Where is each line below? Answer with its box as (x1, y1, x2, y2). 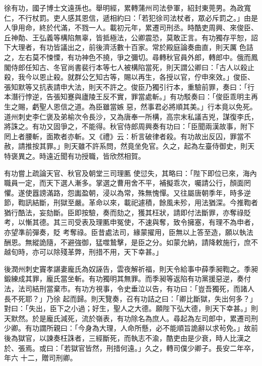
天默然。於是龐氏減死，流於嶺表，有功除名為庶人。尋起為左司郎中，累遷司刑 (4, 313, 258, 323)
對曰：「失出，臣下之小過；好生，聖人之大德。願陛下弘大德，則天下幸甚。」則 (4, 303, 258, 314)
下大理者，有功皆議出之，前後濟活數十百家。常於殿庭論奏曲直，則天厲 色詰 (4, 42, 253, 52)
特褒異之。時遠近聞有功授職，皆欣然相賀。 (4, 150, 145, 161)
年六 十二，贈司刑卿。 (4, 352, 77, 363)
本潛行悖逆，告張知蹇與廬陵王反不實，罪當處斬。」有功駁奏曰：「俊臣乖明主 (4, 91, 251, 102)
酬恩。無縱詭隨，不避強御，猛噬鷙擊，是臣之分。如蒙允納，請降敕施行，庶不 (4, 236, 258, 247)
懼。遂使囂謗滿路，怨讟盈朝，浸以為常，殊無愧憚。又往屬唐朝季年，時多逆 (4, 187, 251, 198)
